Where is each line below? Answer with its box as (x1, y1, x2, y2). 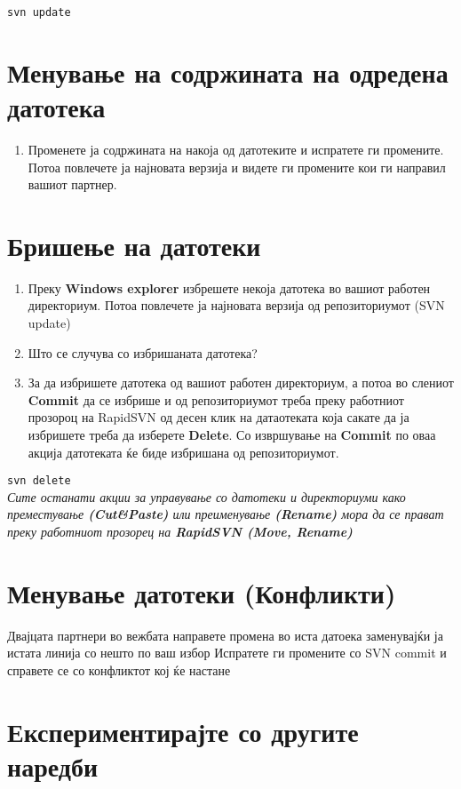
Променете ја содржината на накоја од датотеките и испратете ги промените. (28, 139, 444, 158)
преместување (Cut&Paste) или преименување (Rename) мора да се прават (7, 505, 444, 523)
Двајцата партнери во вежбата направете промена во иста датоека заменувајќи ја (7, 626, 443, 644)
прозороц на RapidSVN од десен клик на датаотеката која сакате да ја (28, 408, 409, 426)
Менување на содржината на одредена (7, 53, 449, 90)
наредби (7, 747, 99, 784)
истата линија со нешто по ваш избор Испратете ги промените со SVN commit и (7, 643, 447, 662)
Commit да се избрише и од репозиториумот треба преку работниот (28, 390, 404, 409)
